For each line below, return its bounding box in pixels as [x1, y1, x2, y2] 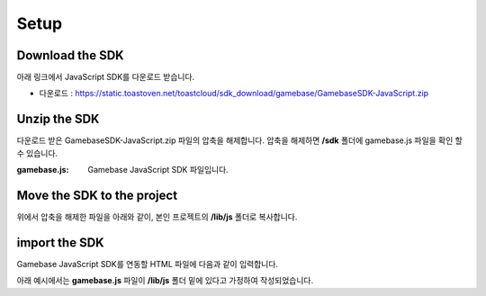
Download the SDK [16, 48, 125, 63]
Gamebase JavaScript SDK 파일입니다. [87, 165, 229, 175]
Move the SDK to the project [16, 187, 178, 202]
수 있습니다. [16, 148, 58, 158]
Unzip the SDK [16, 112, 100, 127]
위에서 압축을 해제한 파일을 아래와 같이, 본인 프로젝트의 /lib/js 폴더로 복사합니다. [16, 211, 298, 222]
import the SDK [16, 235, 104, 250]
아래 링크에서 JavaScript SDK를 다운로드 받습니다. [16, 72, 195, 83]
